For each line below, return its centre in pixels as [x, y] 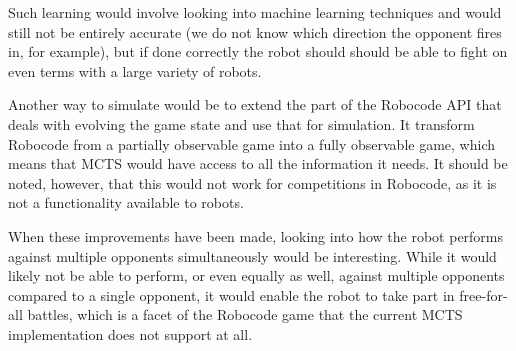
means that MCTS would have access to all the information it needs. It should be [258, 163]
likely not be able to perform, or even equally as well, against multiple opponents [256, 275]
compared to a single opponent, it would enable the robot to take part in [231, 294]
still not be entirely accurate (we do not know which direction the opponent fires [255, 31]
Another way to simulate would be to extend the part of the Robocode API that [255, 104]
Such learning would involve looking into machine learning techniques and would [255, 12]
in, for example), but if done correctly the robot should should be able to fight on [258, 51]
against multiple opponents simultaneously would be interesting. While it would [252, 255]
